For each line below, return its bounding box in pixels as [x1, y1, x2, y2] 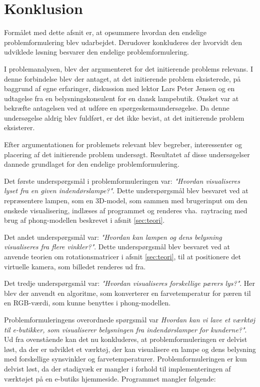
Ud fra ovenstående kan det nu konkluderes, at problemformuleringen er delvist [4, 334, 247, 344]
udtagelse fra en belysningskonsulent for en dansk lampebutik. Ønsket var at [4, 93, 239, 103]
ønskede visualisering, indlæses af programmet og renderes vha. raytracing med [4, 205, 247, 215]
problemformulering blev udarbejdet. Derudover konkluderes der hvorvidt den [4, 37, 242, 47]
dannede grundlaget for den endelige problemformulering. [4, 159, 179, 169]
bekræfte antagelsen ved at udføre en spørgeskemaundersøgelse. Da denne [4, 103, 229, 113]
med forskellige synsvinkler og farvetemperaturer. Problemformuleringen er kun [4, 353, 247, 364]
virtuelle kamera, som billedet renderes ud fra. [4, 261, 146, 271]
